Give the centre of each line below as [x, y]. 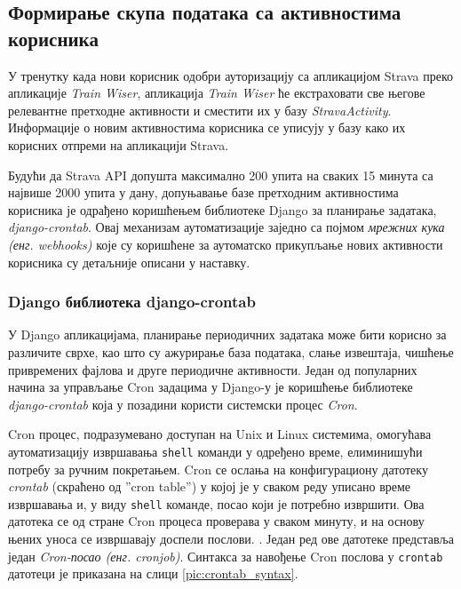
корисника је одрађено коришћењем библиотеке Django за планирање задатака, [223, 209]
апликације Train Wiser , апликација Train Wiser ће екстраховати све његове [217, 93]
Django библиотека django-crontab [132, 302]
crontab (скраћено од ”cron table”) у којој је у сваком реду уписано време [210, 486]
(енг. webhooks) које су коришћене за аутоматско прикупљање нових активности [226, 244]
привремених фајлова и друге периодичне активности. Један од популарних [213, 369]
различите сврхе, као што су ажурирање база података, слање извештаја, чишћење [231, 351]
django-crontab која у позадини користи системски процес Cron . [183, 404]
